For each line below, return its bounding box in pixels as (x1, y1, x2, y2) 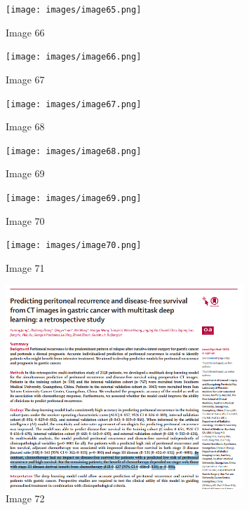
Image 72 (6, 491, 45, 506)
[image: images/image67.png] (6, 99, 142, 109)
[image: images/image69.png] (6, 193, 142, 203)
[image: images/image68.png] (6, 146, 142, 156)
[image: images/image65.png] (6, 5, 142, 15)
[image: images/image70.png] (6, 240, 142, 251)
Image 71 (6, 260, 45, 275)
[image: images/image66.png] (6, 52, 142, 62)
